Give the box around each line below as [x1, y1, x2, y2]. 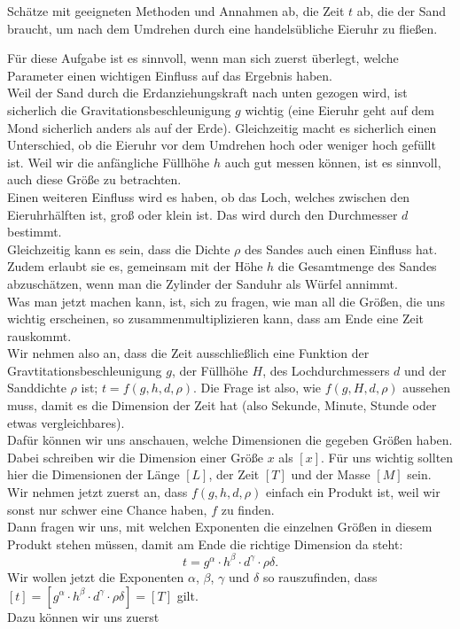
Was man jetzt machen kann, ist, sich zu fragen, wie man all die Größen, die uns [7, 291, 445, 310]
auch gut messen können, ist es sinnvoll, [224, 152, 441, 171]
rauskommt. [7, 326, 72, 345]
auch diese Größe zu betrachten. [7, 170, 182, 189]
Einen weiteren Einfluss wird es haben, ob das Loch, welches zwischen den [7, 187, 410, 206]
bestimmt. [7, 222, 62, 241]
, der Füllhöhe [171, 361, 248, 379]
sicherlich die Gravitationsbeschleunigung [7, 100, 231, 119]
